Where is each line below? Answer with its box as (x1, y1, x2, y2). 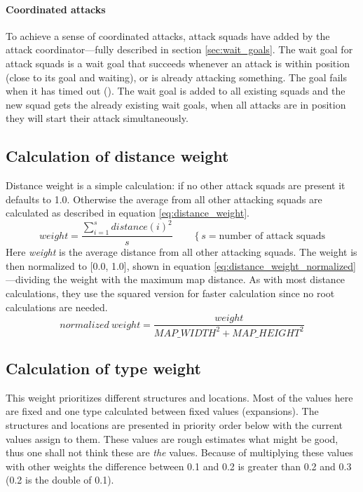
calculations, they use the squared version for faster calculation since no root (6, 286, 335, 301)
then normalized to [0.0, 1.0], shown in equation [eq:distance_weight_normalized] (6, 258, 356, 273)
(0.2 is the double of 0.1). (6, 472, 114, 487)
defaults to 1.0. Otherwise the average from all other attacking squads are (6, 191, 322, 206)
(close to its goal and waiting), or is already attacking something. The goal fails (6, 69, 347, 84)
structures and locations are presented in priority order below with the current (6, 418, 343, 432)
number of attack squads (219, 231, 326, 241)
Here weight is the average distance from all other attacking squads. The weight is (6, 245, 357, 259)
